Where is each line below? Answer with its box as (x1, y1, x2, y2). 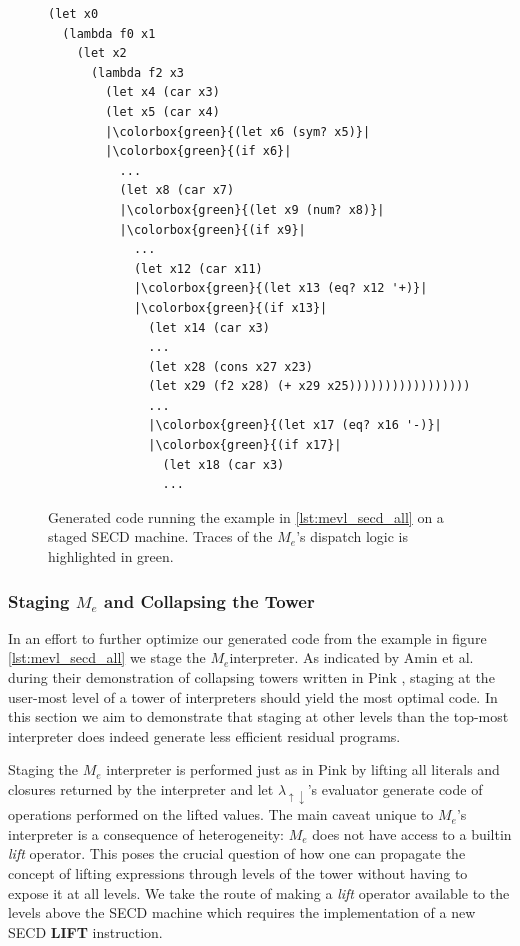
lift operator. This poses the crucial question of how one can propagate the (8, 843, 466, 864)
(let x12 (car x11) (133, 261, 263, 276)
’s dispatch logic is (296, 526, 409, 547)
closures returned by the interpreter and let (8, 779, 274, 799)
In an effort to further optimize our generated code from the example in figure (8, 627, 487, 648)
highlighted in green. (48, 546, 174, 567)
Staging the (8, 759, 79, 780)
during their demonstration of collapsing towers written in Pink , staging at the (8, 667, 495, 688)
